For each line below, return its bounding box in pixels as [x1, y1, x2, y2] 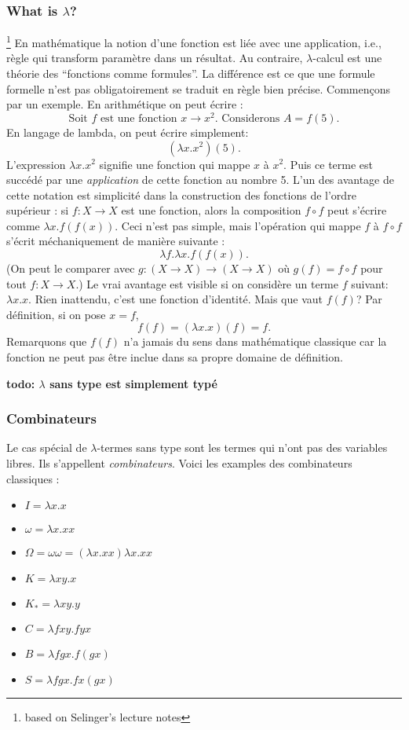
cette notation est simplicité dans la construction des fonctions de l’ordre [6, 186, 356, 203]
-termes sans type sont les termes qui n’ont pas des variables [97, 439, 388, 456]
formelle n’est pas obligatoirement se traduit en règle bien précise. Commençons [6, 80, 390, 97]
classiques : [6, 470, 60, 486]
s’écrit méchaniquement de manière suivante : [6, 233, 225, 249]
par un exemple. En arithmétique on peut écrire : [6, 96, 243, 112]
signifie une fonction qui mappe [99, 156, 250, 172]
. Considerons [214, 112, 280, 124]
